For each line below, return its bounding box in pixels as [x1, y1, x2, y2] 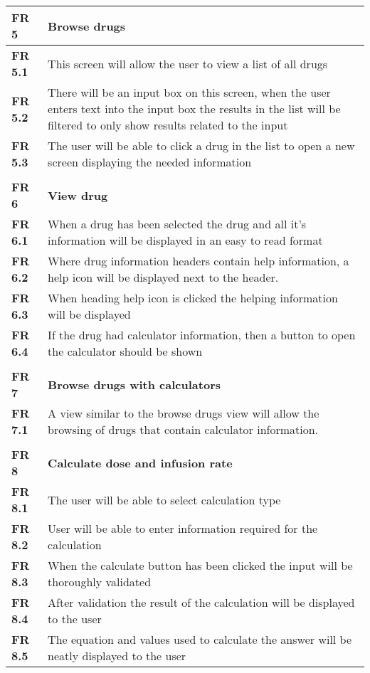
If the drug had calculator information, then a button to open [48, 327, 356, 343]
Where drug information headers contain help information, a [48, 253, 349, 269]
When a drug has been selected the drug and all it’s [48, 216, 307, 232]
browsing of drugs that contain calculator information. [48, 421, 319, 438]
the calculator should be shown [48, 343, 203, 359]
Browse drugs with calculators [48, 376, 221, 393]
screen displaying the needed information [48, 154, 252, 170]
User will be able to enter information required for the [48, 520, 318, 536]
